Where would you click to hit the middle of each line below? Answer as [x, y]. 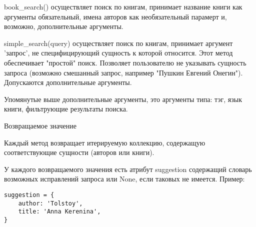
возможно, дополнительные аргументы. [64, 26]
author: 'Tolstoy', [50, 203]
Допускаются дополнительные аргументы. [68, 82]
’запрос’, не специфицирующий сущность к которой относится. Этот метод [118, 53]
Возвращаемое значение [40, 125]
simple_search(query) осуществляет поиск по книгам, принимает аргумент [118, 43]
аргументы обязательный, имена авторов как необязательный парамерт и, [115, 16]
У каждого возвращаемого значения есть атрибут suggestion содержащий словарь [128, 169]
